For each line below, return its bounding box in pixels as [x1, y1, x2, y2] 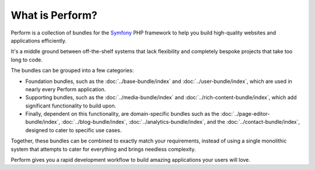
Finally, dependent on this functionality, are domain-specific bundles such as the [25, 110, 220, 117]
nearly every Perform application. [25, 85, 106, 93]
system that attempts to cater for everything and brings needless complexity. [10, 145, 196, 152]
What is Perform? [10, 9, 97, 22]
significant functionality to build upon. [25, 102, 117, 109]
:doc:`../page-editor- [220, 110, 270, 117]
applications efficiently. [10, 37, 67, 44]
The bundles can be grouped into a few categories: [10, 67, 134, 74]
